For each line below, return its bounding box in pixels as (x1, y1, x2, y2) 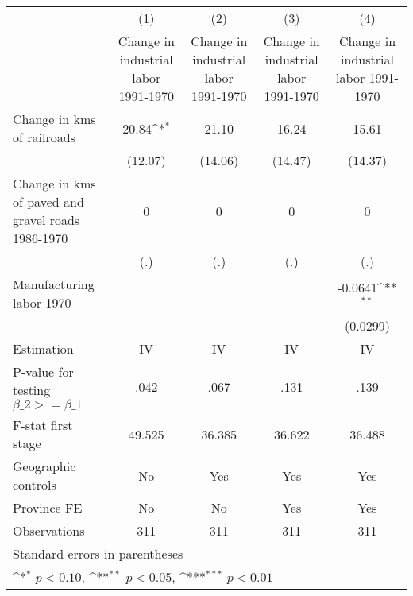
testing (13, 381, 51, 399)
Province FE (13, 498, 83, 517)
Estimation (13, 339, 74, 358)
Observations (13, 521, 85, 540)
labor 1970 (13, 293, 71, 312)
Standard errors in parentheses (13, 544, 183, 563)
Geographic (13, 457, 76, 475)
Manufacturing (13, 275, 95, 293)
